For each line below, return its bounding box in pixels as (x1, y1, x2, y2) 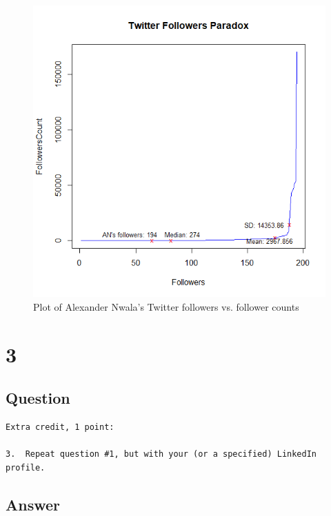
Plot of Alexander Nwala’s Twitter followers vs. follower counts (33, 299, 299, 313)
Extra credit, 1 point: (6, 422, 114, 433)
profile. (6, 462, 46, 473)
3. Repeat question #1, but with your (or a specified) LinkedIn (6, 449, 317, 460)
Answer (6, 493, 61, 515)
